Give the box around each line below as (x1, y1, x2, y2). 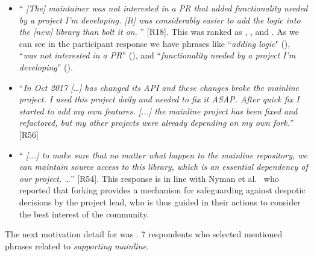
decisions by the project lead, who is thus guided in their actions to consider (19, 195, 301, 208)
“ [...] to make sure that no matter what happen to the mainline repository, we (19, 148, 308, 161)
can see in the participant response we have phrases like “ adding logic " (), (19, 37, 290, 49)
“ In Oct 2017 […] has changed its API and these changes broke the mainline (19, 81, 300, 93)
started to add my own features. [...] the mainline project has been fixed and (19, 104, 298, 117)
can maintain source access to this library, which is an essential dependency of (19, 160, 308, 173)
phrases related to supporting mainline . (5, 239, 149, 252)
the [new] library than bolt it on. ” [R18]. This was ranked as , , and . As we (19, 25, 299, 38)
